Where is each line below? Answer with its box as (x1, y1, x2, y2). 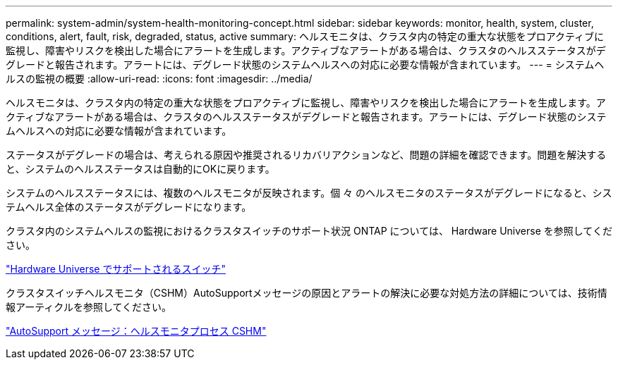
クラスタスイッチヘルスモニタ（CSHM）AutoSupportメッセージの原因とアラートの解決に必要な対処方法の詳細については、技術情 (6, 287, 607, 299)
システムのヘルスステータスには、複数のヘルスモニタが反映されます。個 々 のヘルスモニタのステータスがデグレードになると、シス (6, 187, 612, 199)
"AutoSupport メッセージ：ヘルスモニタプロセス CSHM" (6, 325, 267, 337)
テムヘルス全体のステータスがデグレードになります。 (6, 201, 252, 213)
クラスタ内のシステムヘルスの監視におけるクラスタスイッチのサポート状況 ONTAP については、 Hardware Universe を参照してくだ (6, 225, 612, 237)
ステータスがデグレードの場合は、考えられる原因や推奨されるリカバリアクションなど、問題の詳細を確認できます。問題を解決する (6, 149, 607, 161)
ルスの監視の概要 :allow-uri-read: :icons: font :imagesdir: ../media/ (6, 73, 313, 85)
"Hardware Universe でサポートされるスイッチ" (6, 263, 226, 275)
